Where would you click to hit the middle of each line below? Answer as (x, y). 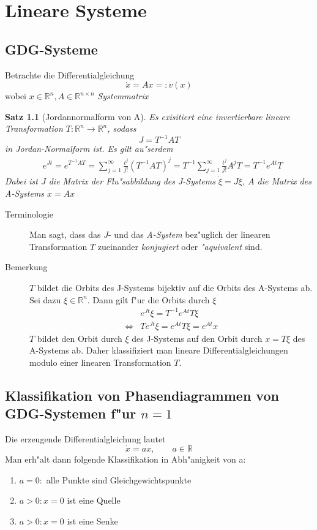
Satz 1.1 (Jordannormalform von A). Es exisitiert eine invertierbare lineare (147, 116)
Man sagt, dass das (65, 234)
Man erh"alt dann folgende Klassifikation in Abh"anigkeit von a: (125, 459)
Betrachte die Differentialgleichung (70, 74)
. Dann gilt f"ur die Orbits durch (148, 299)
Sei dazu (45, 299)
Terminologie (29, 214)
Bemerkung (26, 267)
